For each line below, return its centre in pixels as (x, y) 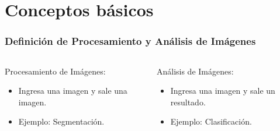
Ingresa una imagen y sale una (73, 91)
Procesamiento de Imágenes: (55, 71)
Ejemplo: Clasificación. (211, 121)
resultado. (188, 102)
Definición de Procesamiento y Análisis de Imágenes (130, 41)
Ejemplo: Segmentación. (61, 121)
